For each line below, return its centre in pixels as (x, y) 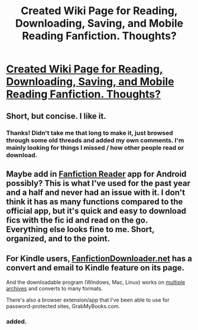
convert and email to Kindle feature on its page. (95, 268)
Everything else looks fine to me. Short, (80, 229)
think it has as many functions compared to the (95, 202)
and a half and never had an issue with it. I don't (95, 192)
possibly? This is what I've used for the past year (98, 183)
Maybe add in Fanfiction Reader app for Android (96, 174)
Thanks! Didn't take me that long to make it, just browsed (90, 133)
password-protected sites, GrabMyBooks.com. (63, 306)
